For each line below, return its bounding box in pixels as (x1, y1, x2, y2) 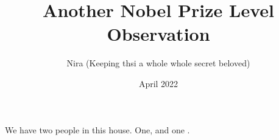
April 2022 (138, 77, 178, 89)
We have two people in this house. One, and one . (5, 123, 190, 136)
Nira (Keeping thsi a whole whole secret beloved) (66, 57, 250, 69)
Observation (107, 21, 210, 46)
